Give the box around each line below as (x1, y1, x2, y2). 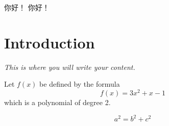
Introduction (4, 32, 95, 53)
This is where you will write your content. (4, 61, 135, 72)
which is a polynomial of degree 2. (4, 96, 111, 107)
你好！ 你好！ (4, 2, 50, 12)
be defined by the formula (39, 79, 120, 89)
